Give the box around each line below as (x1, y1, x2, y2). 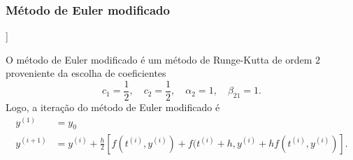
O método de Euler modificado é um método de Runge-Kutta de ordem (6, 52, 312, 66)
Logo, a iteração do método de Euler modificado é (6, 100, 220, 115)
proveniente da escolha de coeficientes (6, 66, 166, 80)
